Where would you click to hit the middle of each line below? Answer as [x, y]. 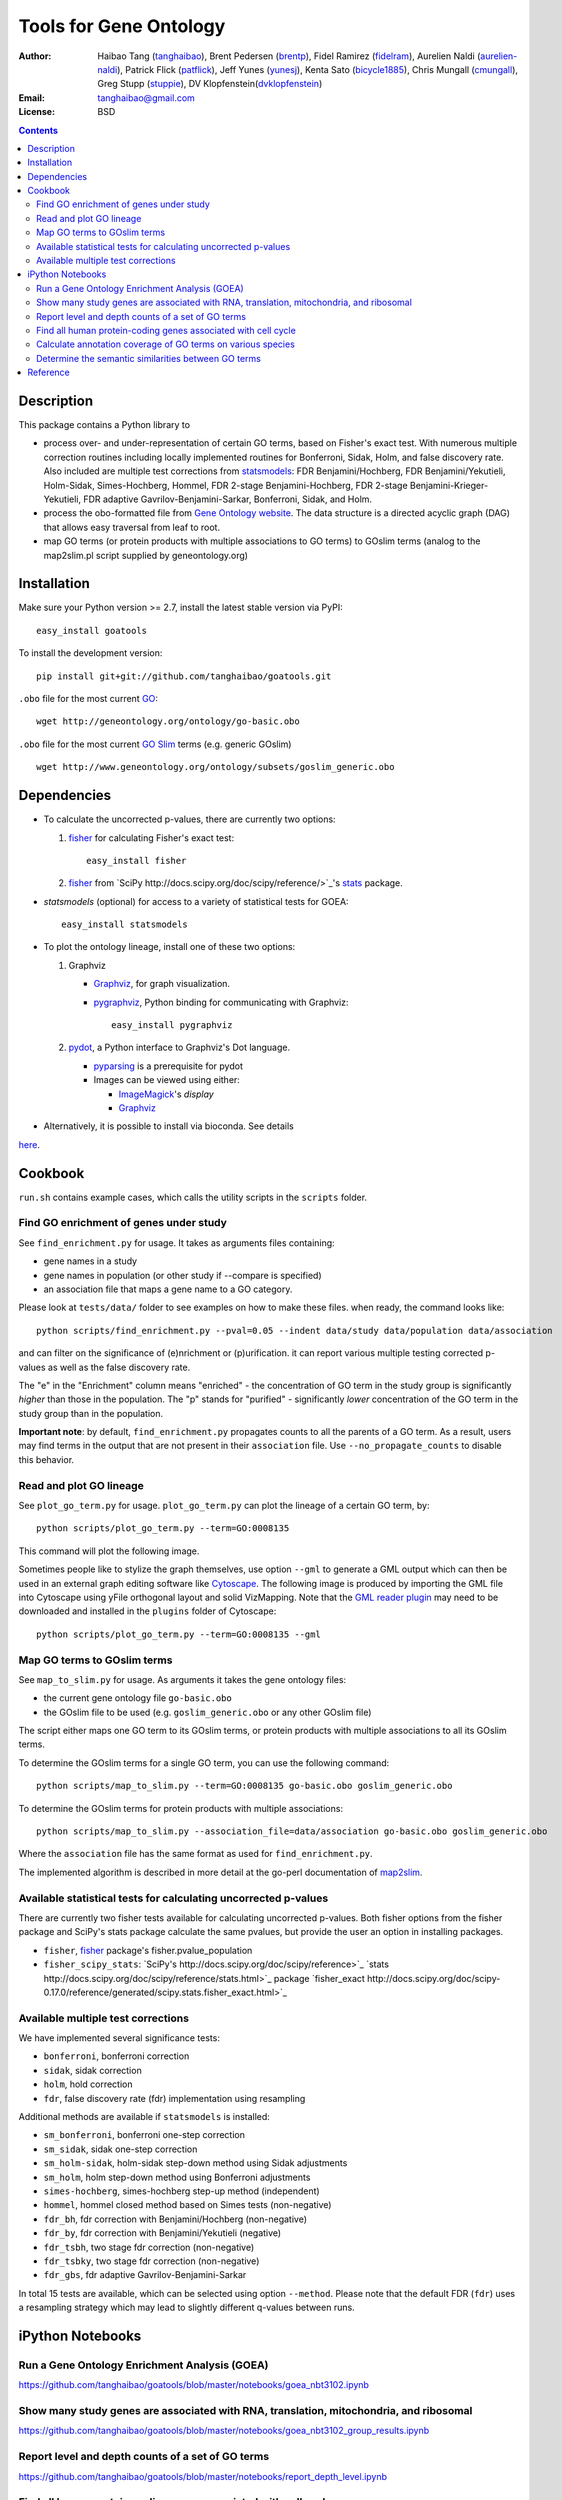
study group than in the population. [91, 1413]
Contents [38, 130]
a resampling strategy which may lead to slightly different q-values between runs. [186, 2307]
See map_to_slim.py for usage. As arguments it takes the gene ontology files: [182, 1679]
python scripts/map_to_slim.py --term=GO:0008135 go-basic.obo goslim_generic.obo [244, 1786]
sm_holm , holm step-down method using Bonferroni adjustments [177, 2177]
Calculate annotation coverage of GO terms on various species [165, 344]
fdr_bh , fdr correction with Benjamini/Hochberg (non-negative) [175, 2219]
